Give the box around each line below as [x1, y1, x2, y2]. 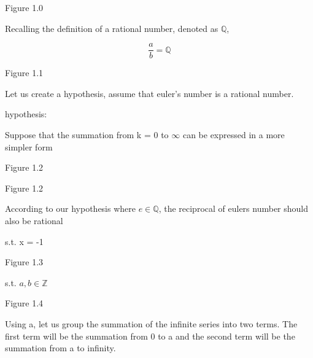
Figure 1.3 [5, 255, 44, 268]
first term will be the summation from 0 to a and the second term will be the [5, 329, 295, 342]
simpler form [5, 140, 53, 153]
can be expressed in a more [182, 128, 285, 141]
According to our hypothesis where [5, 202, 136, 215]
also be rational [5, 214, 63, 227]
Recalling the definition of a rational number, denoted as [5, 21, 218, 34]
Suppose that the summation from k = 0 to [5, 128, 169, 141]
